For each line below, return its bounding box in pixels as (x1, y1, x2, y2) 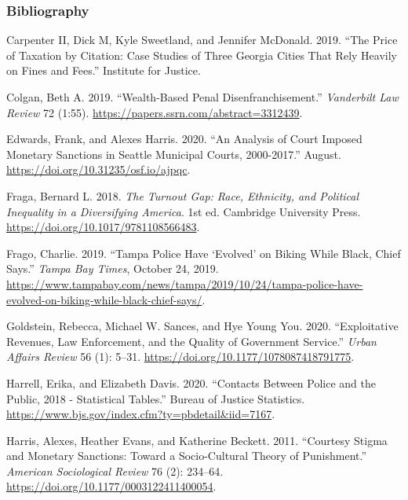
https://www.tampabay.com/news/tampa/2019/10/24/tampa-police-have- (6, 275, 363, 292)
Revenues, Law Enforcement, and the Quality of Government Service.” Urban (6, 333, 377, 349)
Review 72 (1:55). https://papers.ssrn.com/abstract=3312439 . (6, 104, 303, 120)
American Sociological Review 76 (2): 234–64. (6, 462, 224, 479)
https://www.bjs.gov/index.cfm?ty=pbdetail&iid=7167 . (6, 406, 275, 422)
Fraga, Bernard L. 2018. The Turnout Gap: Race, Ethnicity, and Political (6, 187, 359, 204)
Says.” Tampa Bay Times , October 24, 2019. (6, 260, 219, 277)
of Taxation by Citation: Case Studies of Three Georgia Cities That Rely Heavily (6, 46, 397, 63)
